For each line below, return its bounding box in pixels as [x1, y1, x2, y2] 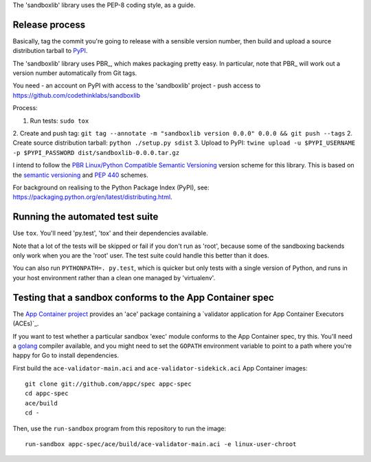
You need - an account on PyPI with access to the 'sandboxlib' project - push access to [12, 81, 261, 90]
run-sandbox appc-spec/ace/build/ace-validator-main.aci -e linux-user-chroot [25, 441, 297, 448]
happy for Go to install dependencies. [12, 351, 120, 359]
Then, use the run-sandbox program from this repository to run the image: [12, 424, 227, 432]
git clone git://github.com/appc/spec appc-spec [25, 380, 192, 388]
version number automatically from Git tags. [12, 69, 137, 77]
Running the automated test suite [12, 211, 159, 223]
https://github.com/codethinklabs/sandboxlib [12, 91, 141, 99]
